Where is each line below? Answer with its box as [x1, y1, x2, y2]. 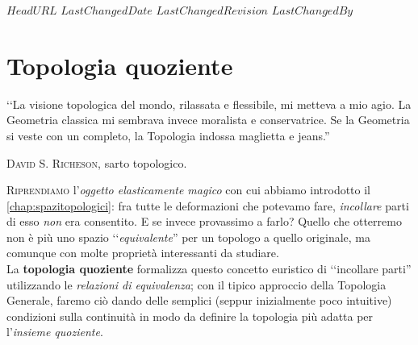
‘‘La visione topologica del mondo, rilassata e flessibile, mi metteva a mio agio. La [6, 95, 412, 112]
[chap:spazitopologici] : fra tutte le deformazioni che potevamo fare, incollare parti [6, 197, 409, 214]
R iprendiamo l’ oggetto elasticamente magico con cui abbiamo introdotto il [6, 181, 371, 198]
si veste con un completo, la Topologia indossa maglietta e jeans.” [6, 127, 330, 143]
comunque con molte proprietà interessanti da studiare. [6, 244, 279, 261]
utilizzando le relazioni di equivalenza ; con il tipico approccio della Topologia [6, 276, 387, 293]
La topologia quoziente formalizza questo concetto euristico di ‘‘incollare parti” [6, 260, 412, 277]
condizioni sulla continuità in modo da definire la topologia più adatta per [6, 307, 374, 324]
